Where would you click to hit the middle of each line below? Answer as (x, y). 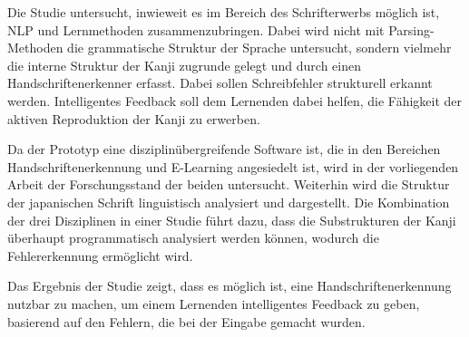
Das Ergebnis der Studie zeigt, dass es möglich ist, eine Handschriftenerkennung (230, 286)
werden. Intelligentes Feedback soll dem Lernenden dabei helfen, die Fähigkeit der (235, 100)
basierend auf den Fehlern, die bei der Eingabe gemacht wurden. (186, 321)
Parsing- (411, 29)
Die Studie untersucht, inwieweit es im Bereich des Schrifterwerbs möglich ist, (224, 12)
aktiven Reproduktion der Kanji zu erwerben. (134, 118)
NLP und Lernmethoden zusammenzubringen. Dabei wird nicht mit (196, 29)
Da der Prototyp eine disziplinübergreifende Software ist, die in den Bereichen (224, 149)
